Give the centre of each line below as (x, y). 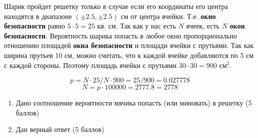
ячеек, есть (203, 26)
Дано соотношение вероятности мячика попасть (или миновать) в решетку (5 (134, 103)
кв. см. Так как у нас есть (136, 26)
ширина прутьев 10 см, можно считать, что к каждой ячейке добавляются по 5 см (129, 55)
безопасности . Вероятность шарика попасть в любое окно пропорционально (120, 35)
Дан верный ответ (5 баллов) (60, 129)
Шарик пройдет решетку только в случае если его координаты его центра (116, 6)
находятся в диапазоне (38, 16)
